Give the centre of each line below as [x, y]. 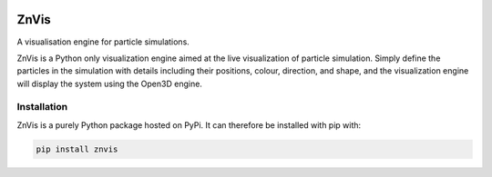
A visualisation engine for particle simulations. [103, 42]
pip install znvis [77, 149]
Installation [42, 107]
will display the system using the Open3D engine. [109, 84]
